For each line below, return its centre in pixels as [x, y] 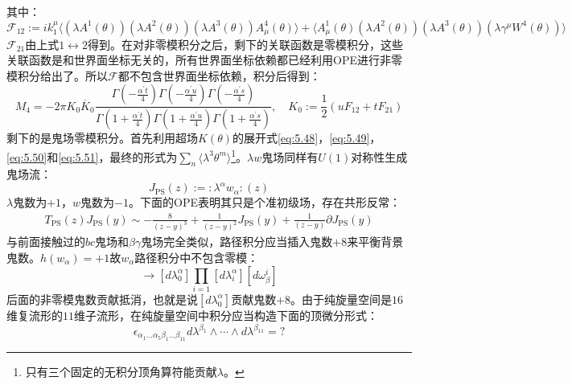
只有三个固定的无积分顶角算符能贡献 [121, 372]
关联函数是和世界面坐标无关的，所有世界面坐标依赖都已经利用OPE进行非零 [204, 60]
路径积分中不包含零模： [197, 257]
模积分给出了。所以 [57, 75]
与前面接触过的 [46, 242]
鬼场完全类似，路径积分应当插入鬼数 [237, 242]
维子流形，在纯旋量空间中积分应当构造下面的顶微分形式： [226, 315]
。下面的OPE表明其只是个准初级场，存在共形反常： [265, 202]
